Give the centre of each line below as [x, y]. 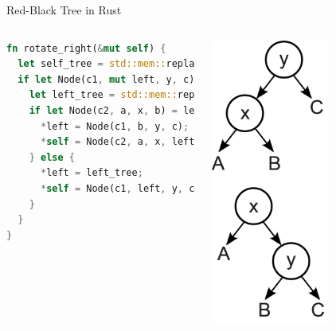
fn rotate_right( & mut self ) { [86, 48]
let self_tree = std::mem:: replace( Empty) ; [152, 64]
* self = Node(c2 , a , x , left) [120, 142]
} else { [52, 157]
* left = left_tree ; [92, 173]
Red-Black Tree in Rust [64, 10]
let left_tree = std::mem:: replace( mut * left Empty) [178, 95]
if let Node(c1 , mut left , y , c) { [146, 79]
